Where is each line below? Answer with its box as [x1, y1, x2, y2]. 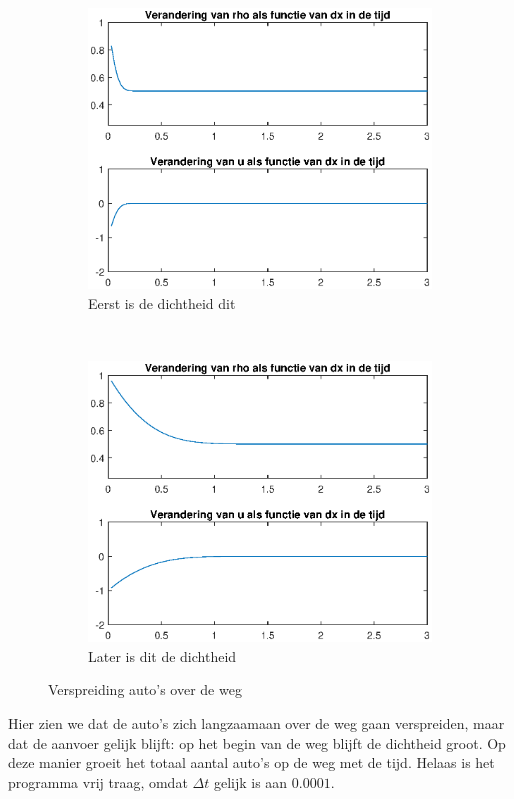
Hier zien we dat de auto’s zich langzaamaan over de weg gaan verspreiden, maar [8, 712, 505, 733]
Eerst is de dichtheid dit [88, 292, 236, 313]
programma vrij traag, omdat [8, 771, 188, 792]
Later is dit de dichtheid [88, 645, 237, 666]
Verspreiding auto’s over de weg [48, 679, 242, 700]
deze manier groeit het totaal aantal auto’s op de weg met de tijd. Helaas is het [8, 752, 495, 773]
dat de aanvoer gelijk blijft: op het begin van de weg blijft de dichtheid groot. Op [8, 732, 506, 753]
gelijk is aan [213, 771, 288, 792]
